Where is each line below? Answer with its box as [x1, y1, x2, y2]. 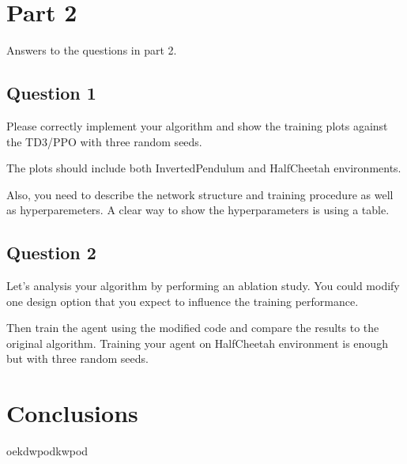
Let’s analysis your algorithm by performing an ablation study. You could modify [6, 277, 400, 294]
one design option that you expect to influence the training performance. [6, 292, 359, 309]
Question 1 [6, 81, 96, 105]
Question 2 [6, 240, 96, 265]
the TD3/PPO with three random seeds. [6, 133, 202, 149]
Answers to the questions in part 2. [6, 42, 177, 58]
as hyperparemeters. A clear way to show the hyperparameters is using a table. [6, 202, 390, 218]
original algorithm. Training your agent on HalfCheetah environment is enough [6, 334, 388, 351]
